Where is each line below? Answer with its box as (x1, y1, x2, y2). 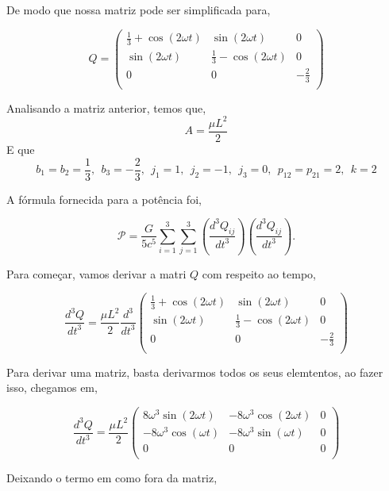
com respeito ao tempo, (202, 265, 316, 282)
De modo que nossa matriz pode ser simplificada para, (6, 2, 271, 17)
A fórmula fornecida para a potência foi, (6, 190, 202, 207)
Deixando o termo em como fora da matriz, (6, 470, 218, 486)
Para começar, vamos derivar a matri (6, 265, 187, 282)
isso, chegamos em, (6, 379, 98, 396)
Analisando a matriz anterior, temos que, (6, 99, 206, 116)
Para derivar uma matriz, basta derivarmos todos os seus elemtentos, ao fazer (6, 363, 383, 380)
